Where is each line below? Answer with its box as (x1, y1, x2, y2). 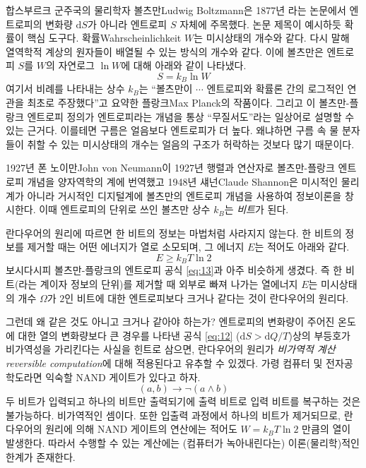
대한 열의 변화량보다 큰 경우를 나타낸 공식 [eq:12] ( (18, 328, 240, 342)
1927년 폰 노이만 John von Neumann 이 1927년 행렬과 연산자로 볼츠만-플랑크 (6, 160, 335, 175)
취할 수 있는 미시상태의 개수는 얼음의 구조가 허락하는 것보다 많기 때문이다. (27, 136, 355, 151)
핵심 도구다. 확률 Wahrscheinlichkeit (27, 30, 182, 45)
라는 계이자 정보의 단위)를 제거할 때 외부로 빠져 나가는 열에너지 (18, 277, 298, 291)
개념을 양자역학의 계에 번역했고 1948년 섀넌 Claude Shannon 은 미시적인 (27, 174, 338, 188)
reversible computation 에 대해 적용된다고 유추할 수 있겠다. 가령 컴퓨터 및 (6, 355, 323, 370)
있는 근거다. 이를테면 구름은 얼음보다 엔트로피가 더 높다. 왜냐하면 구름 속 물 (6, 123, 339, 138)
